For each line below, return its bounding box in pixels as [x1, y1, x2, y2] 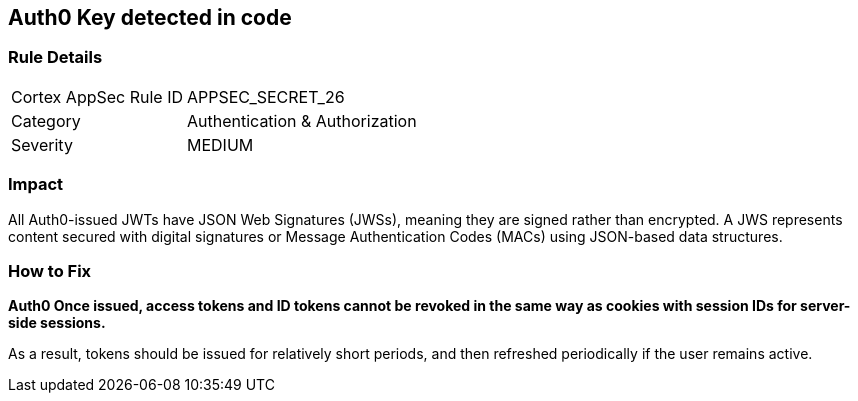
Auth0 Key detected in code [8, 5, 292, 30]
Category [11, 110, 81, 131]
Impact [8, 174, 64, 195]
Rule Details [8, 47, 103, 68]
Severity [11, 134, 73, 155]
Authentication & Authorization [187, 110, 417, 131]
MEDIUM [187, 134, 254, 155]
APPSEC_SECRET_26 [187, 86, 345, 107]
